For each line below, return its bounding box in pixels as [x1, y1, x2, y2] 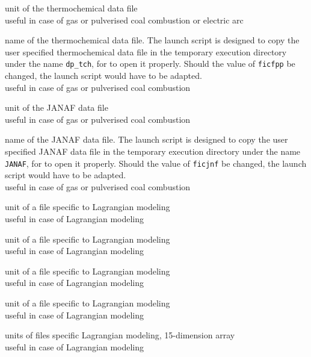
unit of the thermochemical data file [5, 2, 138, 14]
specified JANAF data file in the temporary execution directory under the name [5, 145, 301, 157]
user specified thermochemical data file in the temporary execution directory [5, 45, 287, 58]
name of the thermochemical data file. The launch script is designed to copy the [5, 34, 300, 46]
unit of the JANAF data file [5, 101, 108, 114]
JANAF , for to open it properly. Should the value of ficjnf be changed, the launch [5, 157, 307, 169]
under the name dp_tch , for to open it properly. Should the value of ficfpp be [5, 57, 295, 70]
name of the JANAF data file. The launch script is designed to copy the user [5, 133, 288, 146]
